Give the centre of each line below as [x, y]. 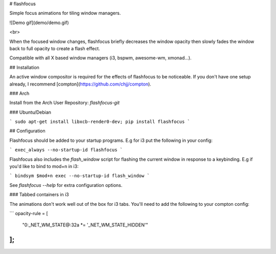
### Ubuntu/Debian [30, 112]
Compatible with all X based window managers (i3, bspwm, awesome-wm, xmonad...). [100, 58]
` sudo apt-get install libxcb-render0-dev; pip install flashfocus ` [100, 122]
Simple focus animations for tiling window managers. [65, 13]
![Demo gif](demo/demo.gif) [39, 23]
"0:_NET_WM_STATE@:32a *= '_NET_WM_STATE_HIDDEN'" [85, 225]
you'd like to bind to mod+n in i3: [44, 166]
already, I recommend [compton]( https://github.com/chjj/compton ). [80, 84]
